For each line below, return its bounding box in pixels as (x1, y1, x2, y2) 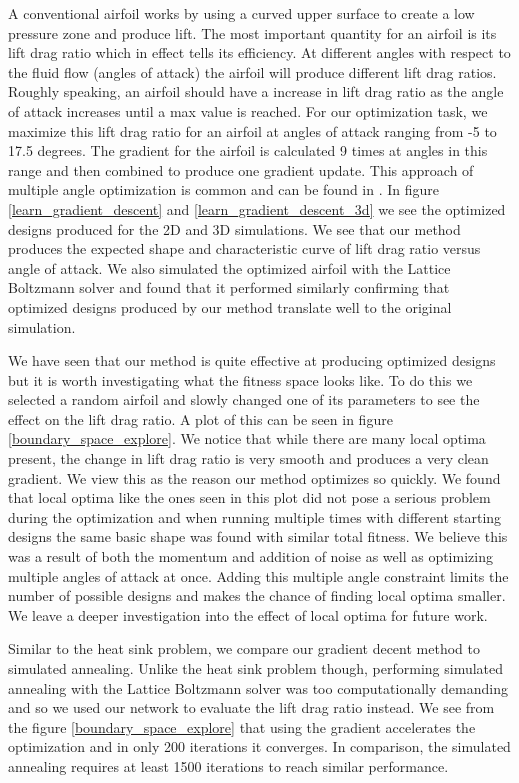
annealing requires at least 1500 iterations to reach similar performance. (8, 755, 449, 776)
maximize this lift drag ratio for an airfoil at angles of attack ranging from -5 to (8, 120, 497, 141)
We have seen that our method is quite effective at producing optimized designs (8, 350, 496, 371)
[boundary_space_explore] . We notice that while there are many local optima (8, 428, 486, 449)
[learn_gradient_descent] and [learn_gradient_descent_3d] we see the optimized (8, 198, 506, 219)
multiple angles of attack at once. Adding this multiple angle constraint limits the (8, 565, 509, 586)
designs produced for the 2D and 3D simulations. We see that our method (8, 218, 461, 239)
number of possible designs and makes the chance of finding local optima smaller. (8, 585, 506, 606)
